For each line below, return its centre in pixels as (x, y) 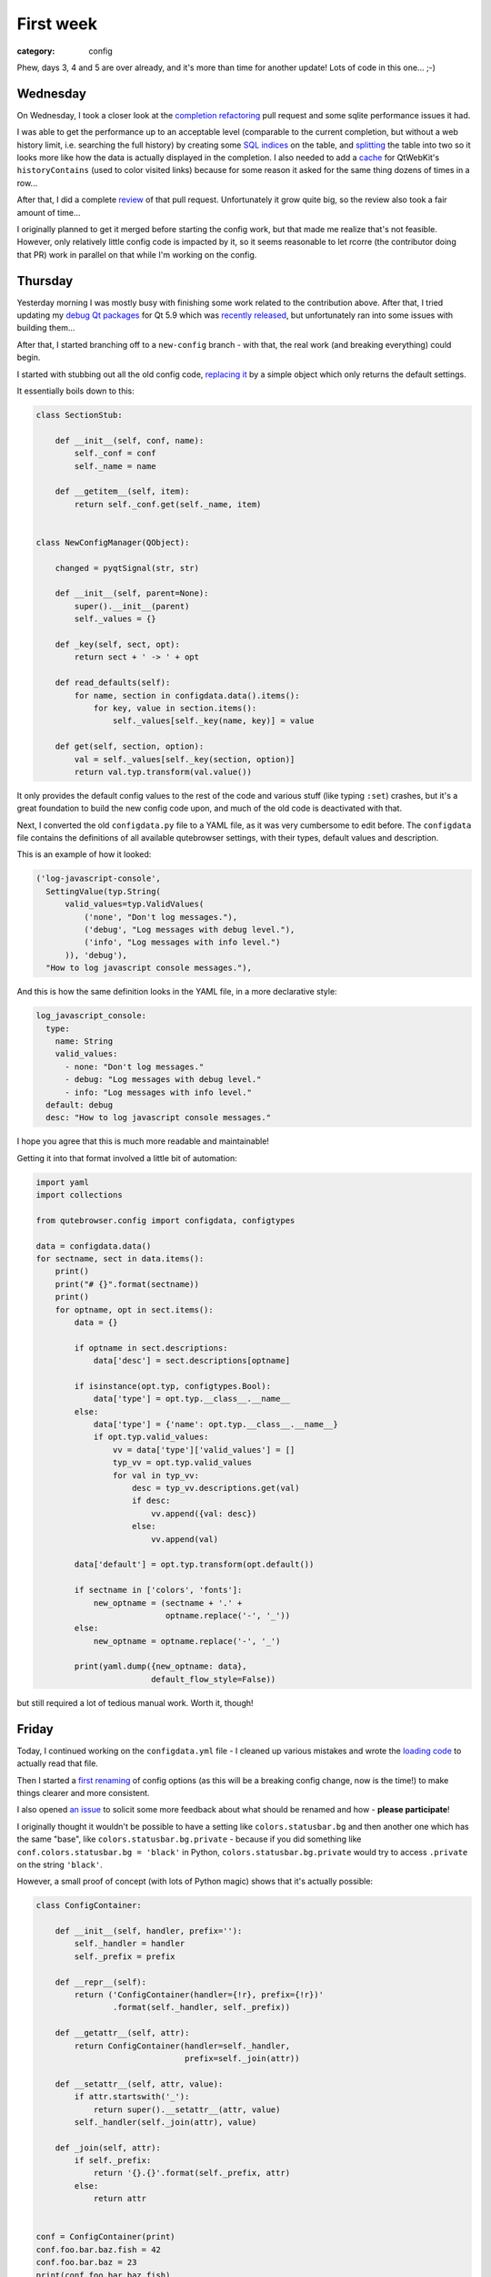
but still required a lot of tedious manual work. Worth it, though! (135, 1702)
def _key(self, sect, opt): (118, 645)
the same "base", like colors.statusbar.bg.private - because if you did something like (189, 1839)
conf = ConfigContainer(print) (106, 2237)
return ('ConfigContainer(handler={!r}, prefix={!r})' (199, 1995)
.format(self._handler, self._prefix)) (201, 2007)
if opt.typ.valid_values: (151, 1437)
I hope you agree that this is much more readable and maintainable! (143, 1141)
